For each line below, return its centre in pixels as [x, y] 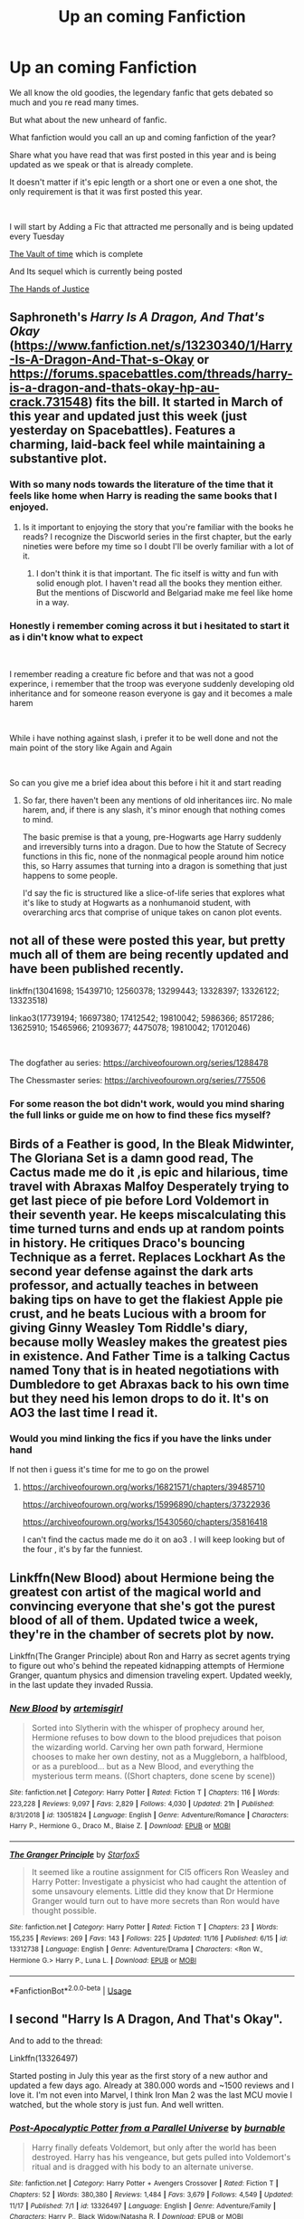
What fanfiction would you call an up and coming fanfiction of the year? [142, 137]
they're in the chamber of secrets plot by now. [142, 1634]
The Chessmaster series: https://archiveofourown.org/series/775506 [138, 1080]
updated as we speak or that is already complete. [101, 164]
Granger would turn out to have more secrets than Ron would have [156, 1901]
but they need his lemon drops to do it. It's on [139, 1399]
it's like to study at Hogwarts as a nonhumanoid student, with [137, 902]
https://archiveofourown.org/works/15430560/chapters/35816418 [145, 1522]
